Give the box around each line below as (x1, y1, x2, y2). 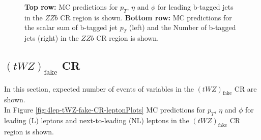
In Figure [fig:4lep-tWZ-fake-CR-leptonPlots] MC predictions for (4, 104, 206, 115)
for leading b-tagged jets (157, 2, 234, 12)
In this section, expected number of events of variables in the (4, 83, 194, 94)
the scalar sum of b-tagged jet (24, 22, 118, 33)
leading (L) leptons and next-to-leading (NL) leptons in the (4, 115, 189, 125)
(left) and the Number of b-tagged (129, 22, 236, 33)
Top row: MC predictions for (24, 2, 118, 12)
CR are (234, 83, 257, 94)
